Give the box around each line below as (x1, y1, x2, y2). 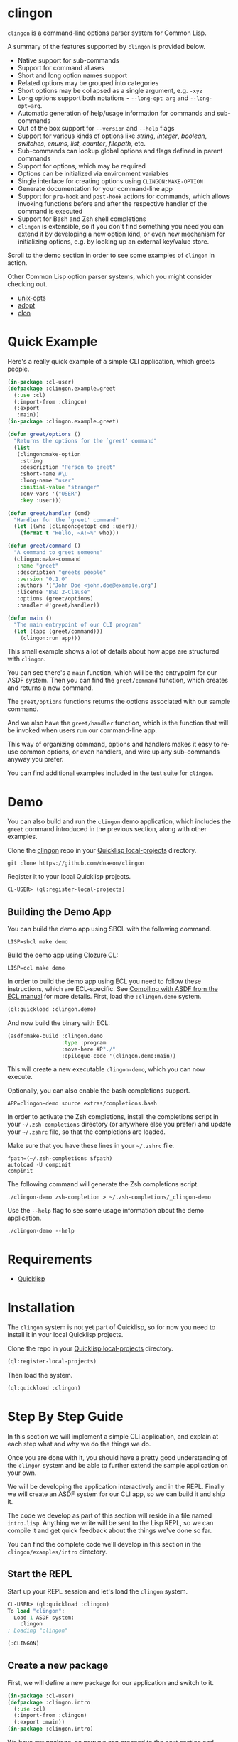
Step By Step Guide (7, 1409, 124, 1425)
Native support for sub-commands (17, 55, 119, 65)
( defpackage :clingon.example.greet (7, 385, 116, 392)
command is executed (17, 207, 83, 215)
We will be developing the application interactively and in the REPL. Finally (7, 1482, 225, 1491)
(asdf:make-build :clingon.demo (7, 1032, 103, 1039)
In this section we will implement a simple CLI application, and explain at (7, 1432, 219, 1440)
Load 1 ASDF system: (13, 1614, 75, 1621)
